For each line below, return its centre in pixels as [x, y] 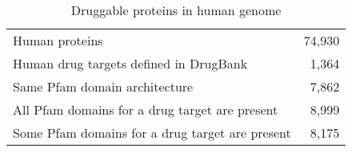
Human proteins [58, 40]
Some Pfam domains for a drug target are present [152, 133]
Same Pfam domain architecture [103, 86]
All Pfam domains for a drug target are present [146, 109]
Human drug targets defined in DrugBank [130, 63]
